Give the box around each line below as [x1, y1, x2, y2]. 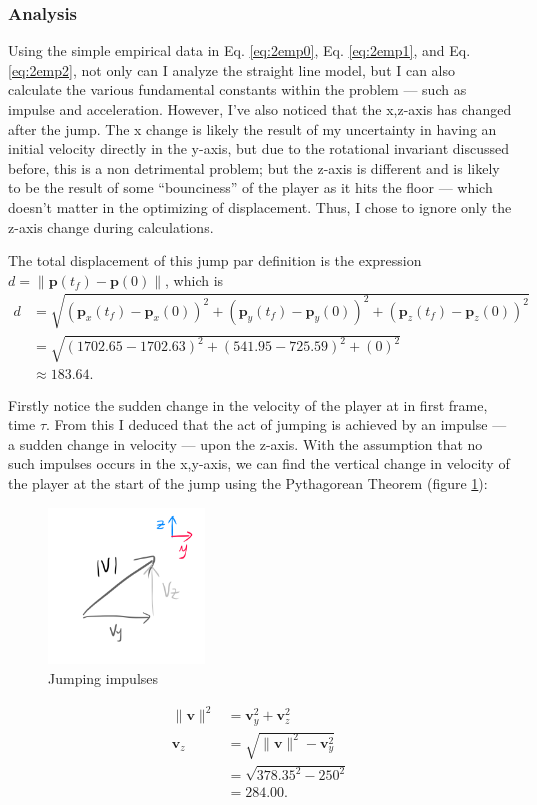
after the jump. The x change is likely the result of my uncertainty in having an [8, 118, 497, 139]
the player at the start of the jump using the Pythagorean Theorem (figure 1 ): [8, 472, 488, 493]
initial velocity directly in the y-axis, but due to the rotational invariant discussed [8, 138, 509, 159]
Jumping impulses [48, 667, 159, 688]
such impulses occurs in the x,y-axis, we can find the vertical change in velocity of [8, 453, 510, 474]
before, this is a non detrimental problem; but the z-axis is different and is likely [8, 157, 500, 178]
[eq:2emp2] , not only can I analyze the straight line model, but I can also [8, 59, 456, 80]
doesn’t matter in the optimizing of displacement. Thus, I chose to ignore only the [8, 196, 512, 217]
